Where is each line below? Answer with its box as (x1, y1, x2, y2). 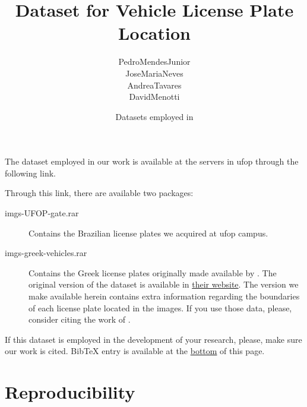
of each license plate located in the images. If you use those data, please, (29, 301, 292, 314)
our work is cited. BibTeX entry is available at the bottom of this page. (5, 345, 265, 357)
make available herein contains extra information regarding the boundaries (29, 290, 300, 302)
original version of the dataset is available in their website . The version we (29, 278, 299, 291)
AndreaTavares (127, 78, 182, 91)
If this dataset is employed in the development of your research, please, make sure (5, 333, 302, 345)
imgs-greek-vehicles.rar (5, 247, 87, 259)
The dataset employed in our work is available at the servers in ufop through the (5, 155, 299, 168)
